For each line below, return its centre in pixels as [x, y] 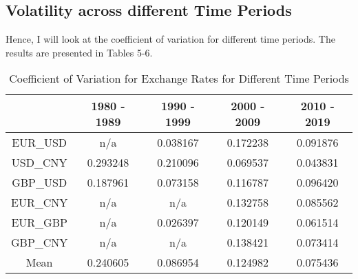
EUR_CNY [40, 203]
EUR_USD [40, 143]
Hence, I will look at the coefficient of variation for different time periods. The [170, 39]
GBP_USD [40, 183]
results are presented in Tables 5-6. [79, 52]
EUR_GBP [39, 223]
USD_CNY [39, 163]
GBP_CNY [40, 242]
